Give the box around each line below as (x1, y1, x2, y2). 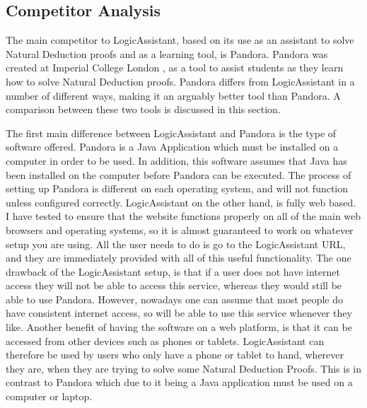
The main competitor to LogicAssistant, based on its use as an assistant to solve (6, 33, 354, 47)
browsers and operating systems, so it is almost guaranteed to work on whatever (6, 222, 354, 237)
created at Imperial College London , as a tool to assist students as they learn (6, 60, 344, 75)
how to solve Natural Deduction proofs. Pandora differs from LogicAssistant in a (6, 74, 355, 88)
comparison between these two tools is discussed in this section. (6, 102, 281, 117)
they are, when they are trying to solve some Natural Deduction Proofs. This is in (6, 361, 362, 375)
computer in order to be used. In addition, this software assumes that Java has (6, 153, 347, 168)
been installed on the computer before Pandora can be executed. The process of (6, 167, 351, 182)
